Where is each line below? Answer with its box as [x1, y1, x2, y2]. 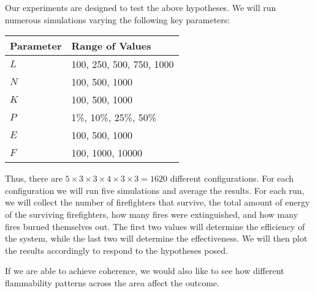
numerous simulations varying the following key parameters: [5, 13, 230, 26]
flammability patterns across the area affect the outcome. [5, 276, 219, 289]
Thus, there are [5, 172, 63, 185]
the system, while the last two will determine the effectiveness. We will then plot [5, 232, 308, 245]
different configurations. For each [170, 172, 294, 185]
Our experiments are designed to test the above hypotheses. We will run [5, 1, 276, 13]
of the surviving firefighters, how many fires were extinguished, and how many [5, 207, 298, 220]
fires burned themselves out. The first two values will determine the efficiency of [5, 220, 305, 232]
